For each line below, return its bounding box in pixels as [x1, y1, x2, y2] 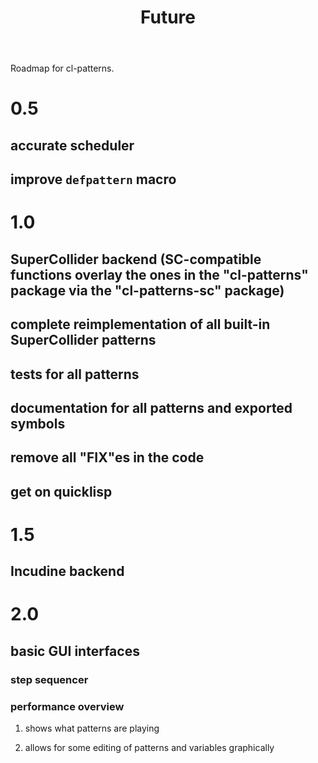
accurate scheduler [10, 137, 135, 154]
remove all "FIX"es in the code [10, 449, 205, 466]
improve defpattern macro [10, 171, 177, 188]
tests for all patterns [10, 366, 140, 383]
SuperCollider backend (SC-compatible [10, 251, 262, 268]
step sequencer [10, 672, 89, 686]
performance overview [10, 699, 125, 713]
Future [139, 6, 196, 29]
